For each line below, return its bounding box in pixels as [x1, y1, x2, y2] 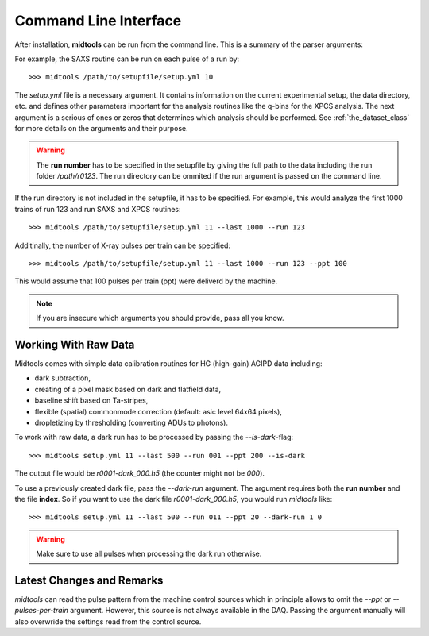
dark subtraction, [34, 373, 91, 383]
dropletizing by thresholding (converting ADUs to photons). [34, 418, 228, 428]
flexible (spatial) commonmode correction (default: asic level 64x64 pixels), [34, 407, 282, 416]
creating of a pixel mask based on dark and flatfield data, [34, 384, 222, 394]
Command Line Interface [14, 12, 182, 29]
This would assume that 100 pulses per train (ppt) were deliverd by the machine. [14, 276, 278, 286]
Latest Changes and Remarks [14, 573, 164, 587]
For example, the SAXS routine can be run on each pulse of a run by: [14, 54, 240, 64]
